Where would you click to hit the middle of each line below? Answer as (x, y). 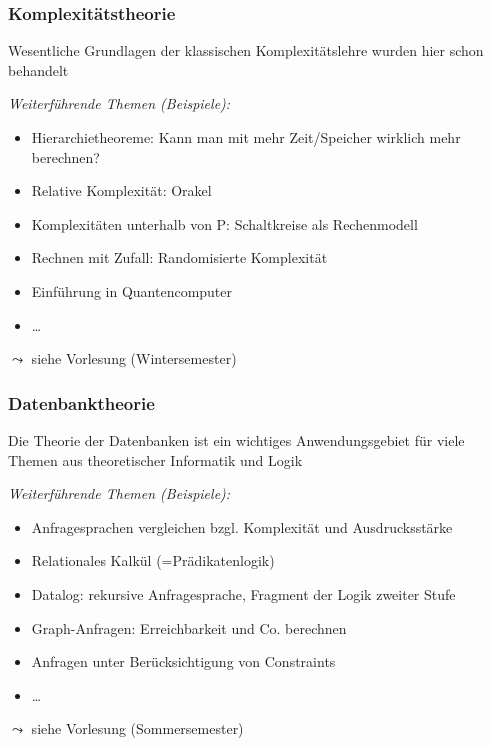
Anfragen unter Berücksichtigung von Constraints (183, 661)
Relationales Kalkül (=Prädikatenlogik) (153, 560)
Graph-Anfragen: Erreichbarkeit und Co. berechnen (189, 627)
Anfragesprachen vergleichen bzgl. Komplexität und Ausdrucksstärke (242, 526)
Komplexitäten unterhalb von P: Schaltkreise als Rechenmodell (224, 223)
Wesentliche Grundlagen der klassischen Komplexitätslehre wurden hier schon (246, 50)
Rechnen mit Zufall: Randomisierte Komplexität (179, 257)
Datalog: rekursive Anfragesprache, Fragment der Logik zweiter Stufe (243, 593)
